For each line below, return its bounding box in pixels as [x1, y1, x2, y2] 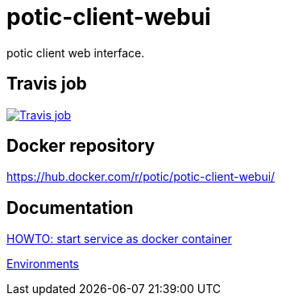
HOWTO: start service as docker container [6, 232, 232, 246]
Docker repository [6, 136, 156, 157]
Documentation [6, 197, 134, 218]
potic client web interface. [6, 45, 145, 60]
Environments [6, 257, 79, 271]
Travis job [6, 73, 87, 94]
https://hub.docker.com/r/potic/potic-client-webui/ [6, 170, 276, 184]
